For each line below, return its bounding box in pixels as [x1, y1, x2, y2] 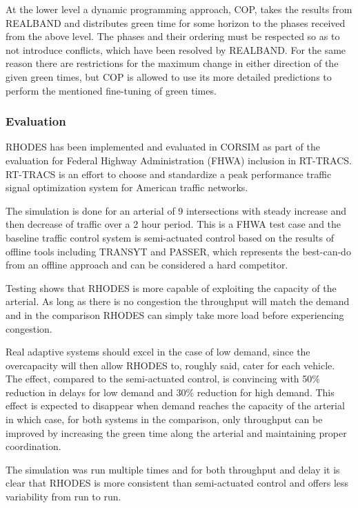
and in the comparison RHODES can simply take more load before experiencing [6, 307, 344, 322]
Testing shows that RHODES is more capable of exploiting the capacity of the [6, 280, 337, 295]
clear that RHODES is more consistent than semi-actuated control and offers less [6, 476, 349, 490]
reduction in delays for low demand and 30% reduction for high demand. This [6, 384, 335, 399]
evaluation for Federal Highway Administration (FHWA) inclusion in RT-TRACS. [6, 153, 352, 167]
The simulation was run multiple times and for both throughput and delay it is [6, 462, 340, 476]
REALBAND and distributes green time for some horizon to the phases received [6, 15, 346, 30]
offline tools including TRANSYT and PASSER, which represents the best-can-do [6, 244, 351, 258]
